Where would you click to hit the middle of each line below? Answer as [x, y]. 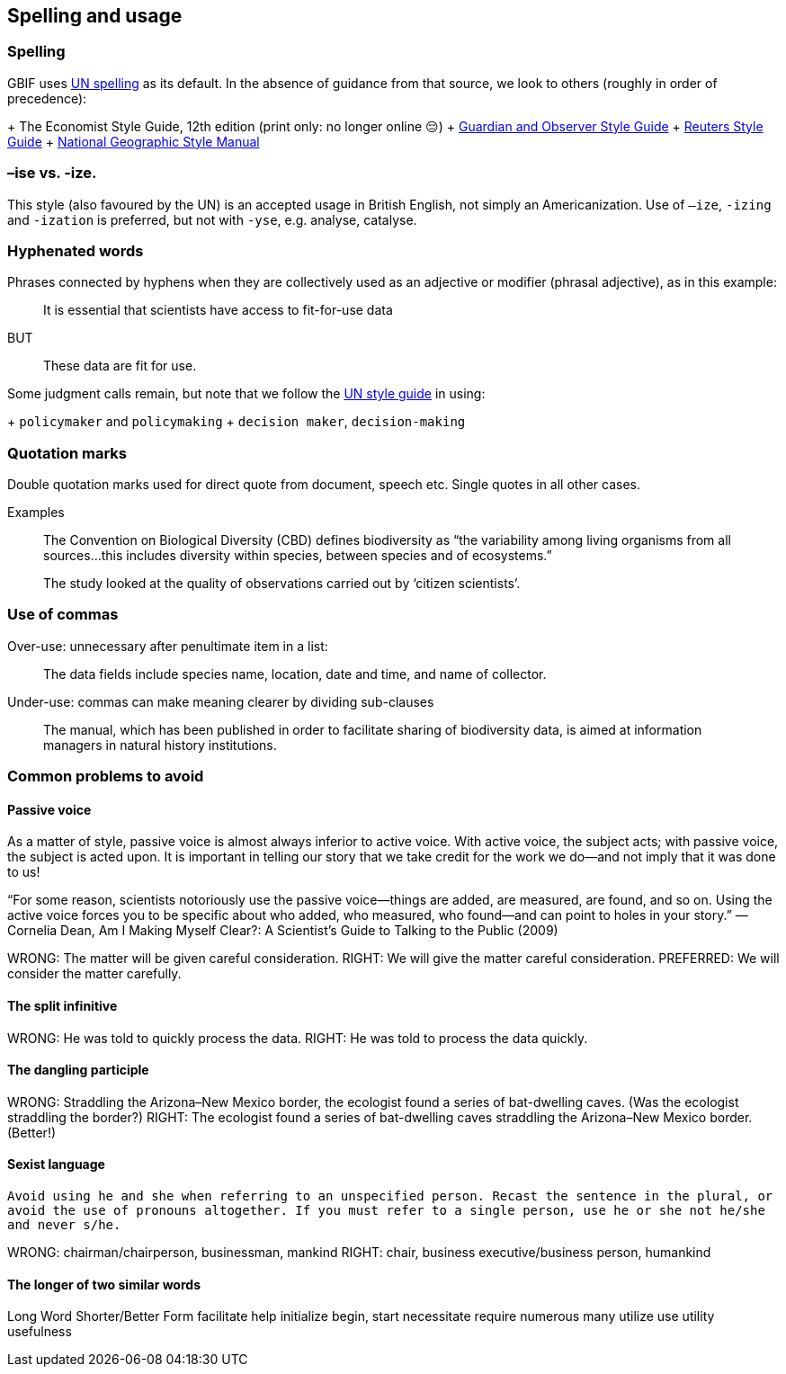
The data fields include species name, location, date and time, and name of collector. [295, 674]
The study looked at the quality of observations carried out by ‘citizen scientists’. [282, 584]
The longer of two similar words [104, 1284]
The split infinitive [63, 1006]
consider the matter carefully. [94, 974]
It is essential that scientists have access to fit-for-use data [218, 310]
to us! [24, 872]
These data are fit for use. [120, 366]
